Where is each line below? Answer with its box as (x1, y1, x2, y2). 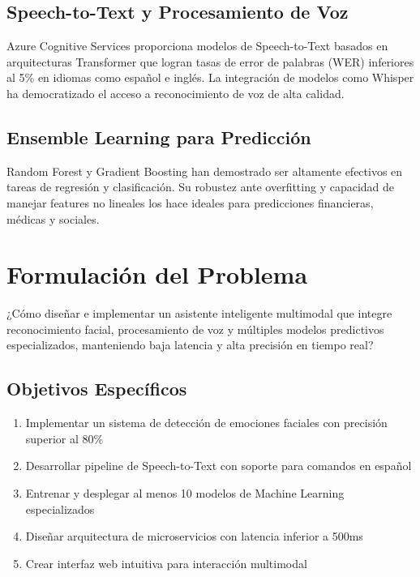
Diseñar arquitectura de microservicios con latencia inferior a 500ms (25, 528, 363, 545)
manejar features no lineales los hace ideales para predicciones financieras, (6, 194, 374, 211)
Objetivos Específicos (6, 376, 187, 401)
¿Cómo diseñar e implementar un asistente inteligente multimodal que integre (6, 305, 392, 322)
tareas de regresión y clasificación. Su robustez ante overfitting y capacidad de (6, 178, 395, 195)
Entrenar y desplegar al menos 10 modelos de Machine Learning (25, 485, 345, 502)
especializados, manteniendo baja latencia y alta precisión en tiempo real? (6, 336, 374, 353)
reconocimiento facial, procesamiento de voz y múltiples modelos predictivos (6, 320, 384, 337)
